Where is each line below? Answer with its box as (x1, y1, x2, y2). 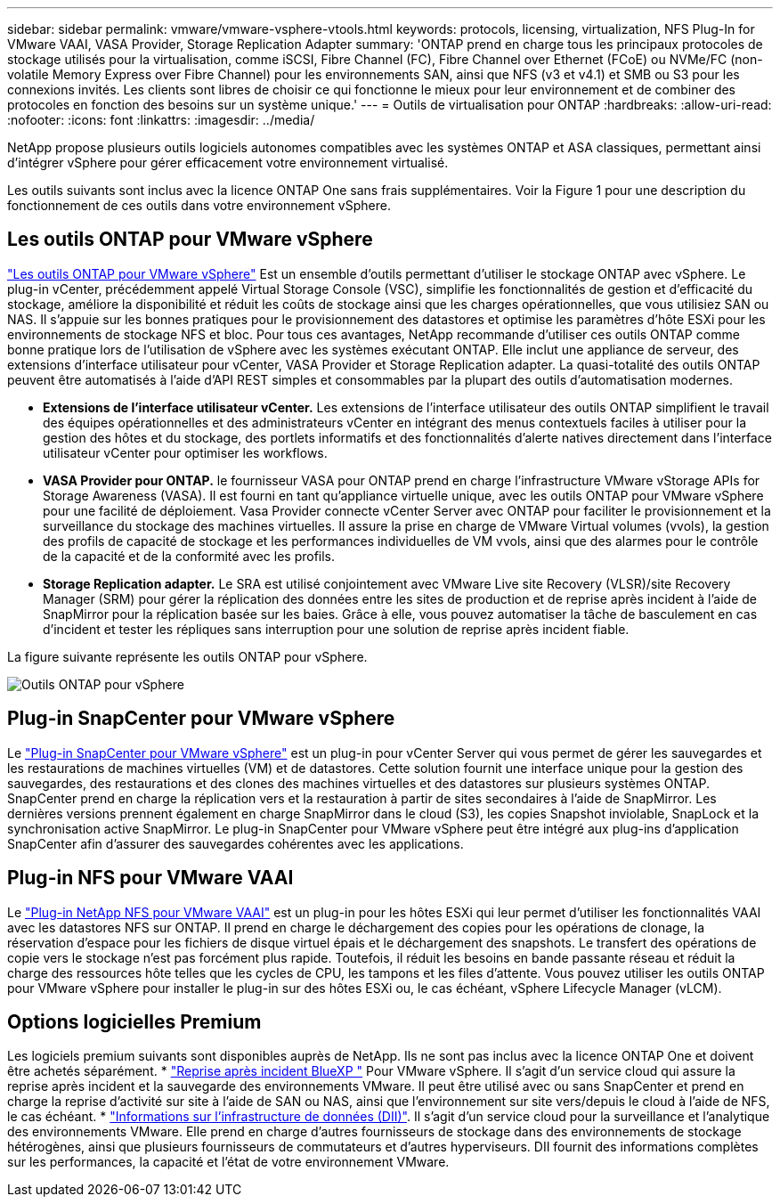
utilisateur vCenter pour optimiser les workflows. (43, 444, 328, 460)
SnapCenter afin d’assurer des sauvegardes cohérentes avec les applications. (7, 835, 464, 851)
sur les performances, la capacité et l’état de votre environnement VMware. (7, 1154, 450, 1170)
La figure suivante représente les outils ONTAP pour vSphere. (7, 648, 368, 664)
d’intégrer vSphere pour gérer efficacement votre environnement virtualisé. (7, 155, 449, 170)
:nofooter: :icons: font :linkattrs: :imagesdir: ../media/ (7, 112, 315, 127)
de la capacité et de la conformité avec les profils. (43, 548, 336, 564)
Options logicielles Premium (7, 1010, 262, 1033)
